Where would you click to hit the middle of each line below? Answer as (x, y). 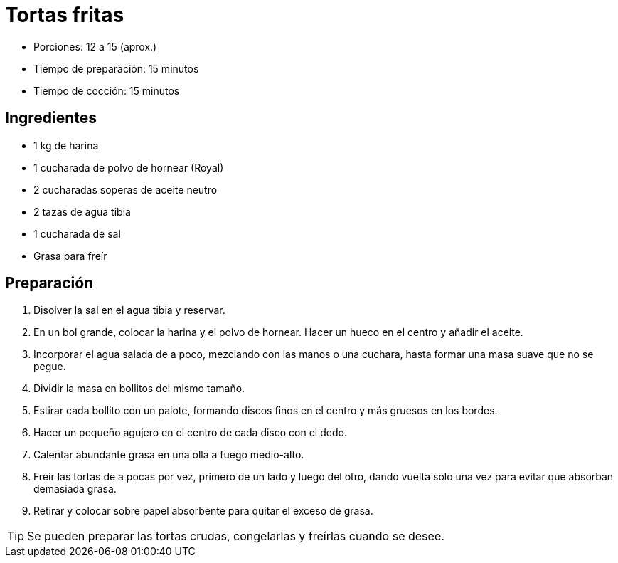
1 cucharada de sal (77, 233)
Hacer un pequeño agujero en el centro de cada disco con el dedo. (190, 433)
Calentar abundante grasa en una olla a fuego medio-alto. (169, 455)
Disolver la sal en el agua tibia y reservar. (129, 310)
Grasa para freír (70, 256)
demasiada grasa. (75, 489)
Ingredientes (51, 118)
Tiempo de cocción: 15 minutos (107, 90)
